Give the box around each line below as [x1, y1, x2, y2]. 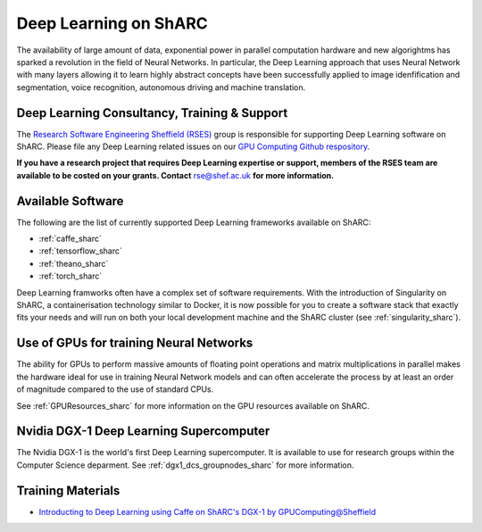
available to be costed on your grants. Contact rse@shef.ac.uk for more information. [16, 170, 335, 180]
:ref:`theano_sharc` [38, 258, 109, 269]
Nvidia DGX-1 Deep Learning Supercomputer [16, 424, 270, 439]
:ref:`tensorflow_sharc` [38, 245, 122, 256]
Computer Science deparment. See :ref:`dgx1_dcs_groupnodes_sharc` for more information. [16, 460, 354, 470]
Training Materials [16, 483, 120, 498]
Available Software [16, 193, 124, 209]
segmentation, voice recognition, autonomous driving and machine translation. [16, 81, 306, 93]
